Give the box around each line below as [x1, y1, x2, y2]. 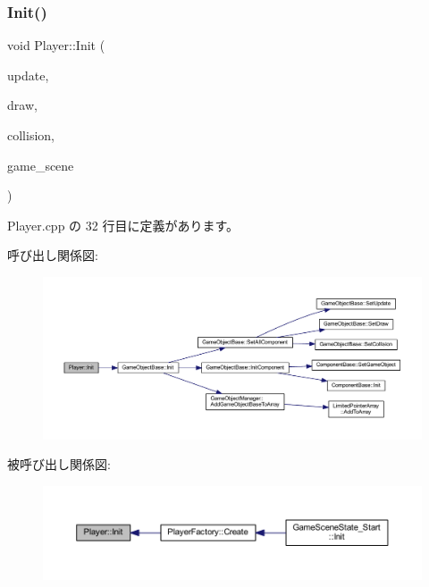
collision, [7, 126, 55, 144]
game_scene [7, 155, 74, 174]
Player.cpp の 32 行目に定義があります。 [7, 215, 239, 234]
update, [7, 65, 49, 84]
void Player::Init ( [7, 36, 105, 55]
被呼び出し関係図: [7, 455, 111, 474]
